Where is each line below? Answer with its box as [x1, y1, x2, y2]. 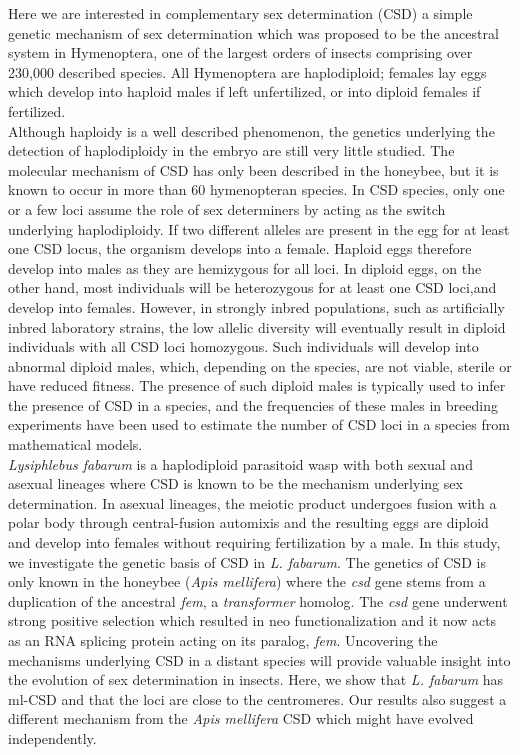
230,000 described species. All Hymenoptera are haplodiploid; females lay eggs [8, 61, 487, 82]
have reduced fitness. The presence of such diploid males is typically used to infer [8, 375, 506, 396]
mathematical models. [8, 434, 143, 455]
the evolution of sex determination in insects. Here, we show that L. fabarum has [8, 669, 504, 690]
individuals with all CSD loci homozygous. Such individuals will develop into [8, 336, 479, 357]
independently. [8, 727, 97, 748]
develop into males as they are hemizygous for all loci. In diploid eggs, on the [8, 257, 482, 278]
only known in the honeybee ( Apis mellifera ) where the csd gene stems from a [8, 571, 486, 592]
